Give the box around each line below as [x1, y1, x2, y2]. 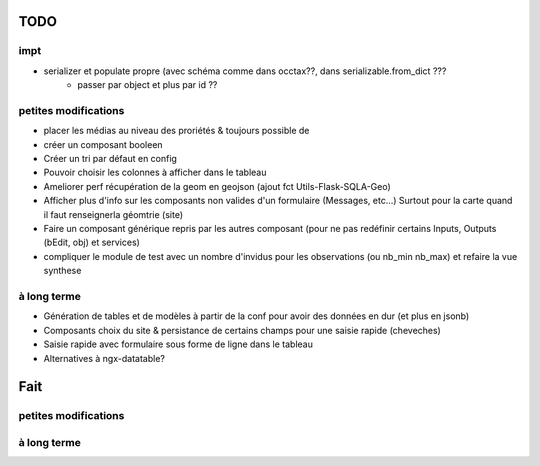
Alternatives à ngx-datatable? [43, 352, 165, 364]
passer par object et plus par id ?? [77, 79, 218, 91]
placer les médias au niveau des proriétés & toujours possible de [43, 125, 310, 137]
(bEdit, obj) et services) [43, 236, 140, 249]
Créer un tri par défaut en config [43, 153, 177, 165]
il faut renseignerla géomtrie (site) [43, 208, 184, 220]
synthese [43, 265, 82, 277]
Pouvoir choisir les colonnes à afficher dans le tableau [43, 166, 267, 179]
